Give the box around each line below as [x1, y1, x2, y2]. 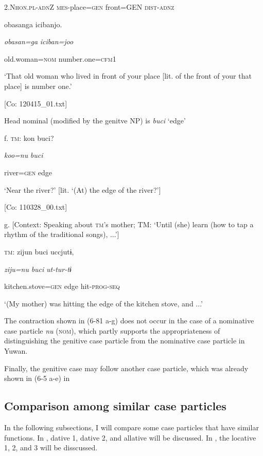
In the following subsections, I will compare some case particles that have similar [4, 422, 259, 433]
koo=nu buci [4, 150, 43, 160]
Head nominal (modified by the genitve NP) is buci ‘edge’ [4, 115, 186, 126]
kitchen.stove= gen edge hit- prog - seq [4, 281, 120, 291]
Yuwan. [4, 345, 28, 356]
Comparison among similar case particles [4, 398, 226, 414]
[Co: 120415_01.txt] [4, 98, 67, 108]
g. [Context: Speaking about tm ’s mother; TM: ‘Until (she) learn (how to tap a [4, 218, 254, 229]
